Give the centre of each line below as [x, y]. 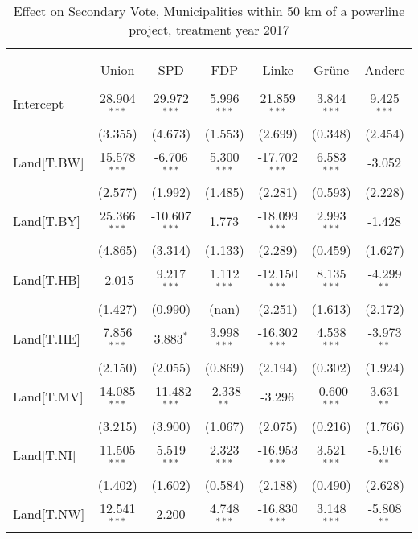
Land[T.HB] [47, 279]
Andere [385, 70]
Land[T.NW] [49, 513]
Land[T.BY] [47, 220]
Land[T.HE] [47, 338]
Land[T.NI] [45, 455]
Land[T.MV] [48, 397]
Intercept [39, 104]
